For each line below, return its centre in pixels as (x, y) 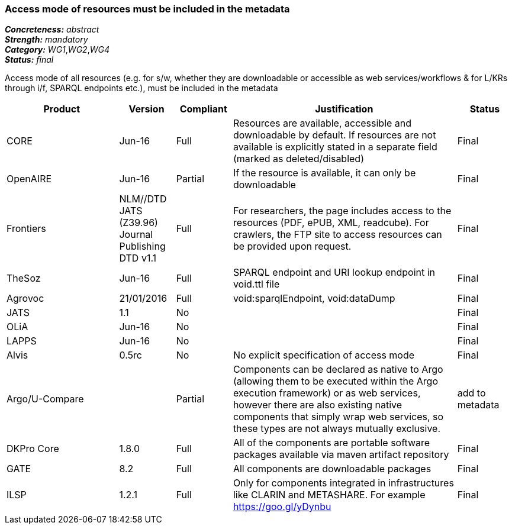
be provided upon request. (292, 246)
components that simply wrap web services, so (338, 417)
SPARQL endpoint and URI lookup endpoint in (334, 272)
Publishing (142, 246)
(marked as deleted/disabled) (298, 159)
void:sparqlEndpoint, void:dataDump (314, 299)
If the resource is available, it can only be (324, 173)
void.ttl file (256, 284)
